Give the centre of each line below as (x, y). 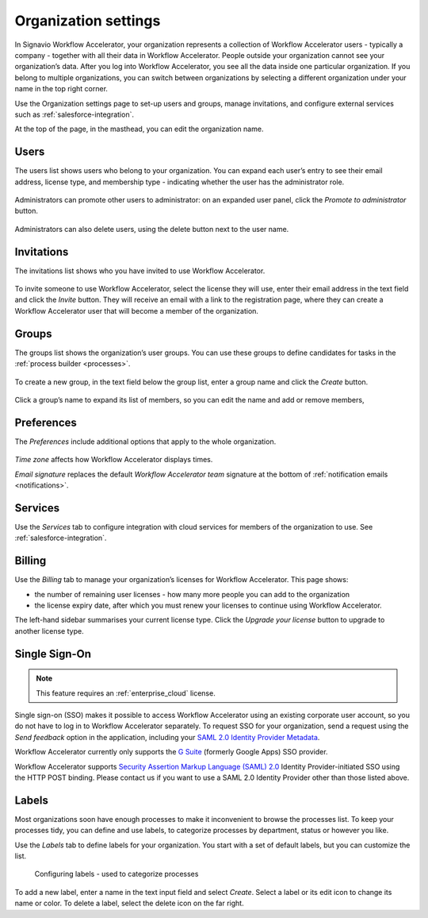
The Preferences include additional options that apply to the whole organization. (145, 442)
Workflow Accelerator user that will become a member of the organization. (137, 310)
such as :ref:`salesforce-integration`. (75, 114)
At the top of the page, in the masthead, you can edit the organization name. (139, 129)
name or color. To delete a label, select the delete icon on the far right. (130, 903)
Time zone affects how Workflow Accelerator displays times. (114, 460)
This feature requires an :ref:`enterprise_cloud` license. (126, 693)
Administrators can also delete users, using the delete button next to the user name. (152, 229)
